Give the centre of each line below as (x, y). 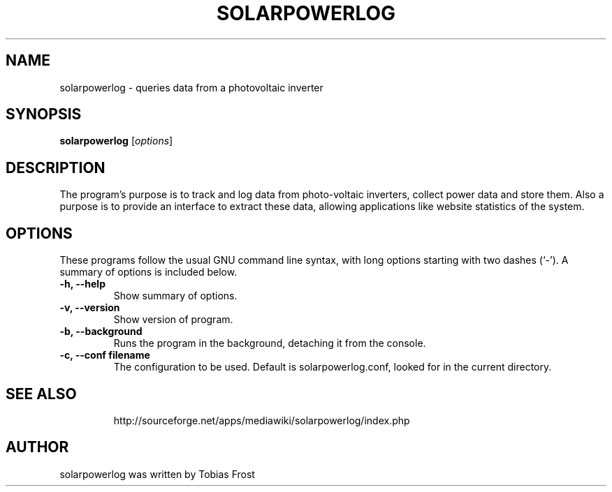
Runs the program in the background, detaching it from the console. (270, 343)
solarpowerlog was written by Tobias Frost (157, 474)
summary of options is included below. (148, 272)
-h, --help (82, 284)
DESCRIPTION (56, 167)
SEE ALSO (41, 394)
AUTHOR (37, 447)
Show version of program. (173, 320)
